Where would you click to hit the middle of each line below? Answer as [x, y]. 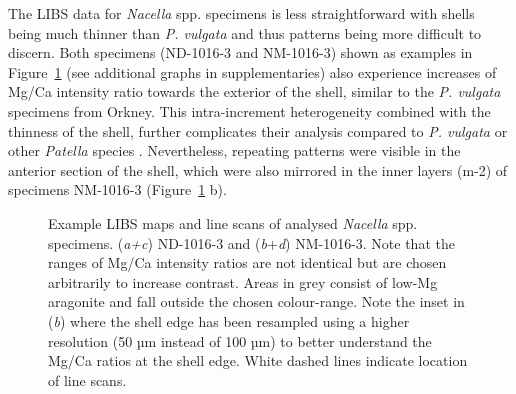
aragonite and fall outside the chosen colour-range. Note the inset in [256, 301]
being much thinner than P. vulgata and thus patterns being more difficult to [245, 32]
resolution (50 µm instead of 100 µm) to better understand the [240, 340]
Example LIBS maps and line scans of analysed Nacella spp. [233, 222]
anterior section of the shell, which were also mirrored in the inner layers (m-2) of [258, 169]
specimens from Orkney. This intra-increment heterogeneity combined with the [249, 110]
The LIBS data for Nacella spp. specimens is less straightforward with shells [241, 13]
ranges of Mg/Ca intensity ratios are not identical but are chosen [247, 262]
